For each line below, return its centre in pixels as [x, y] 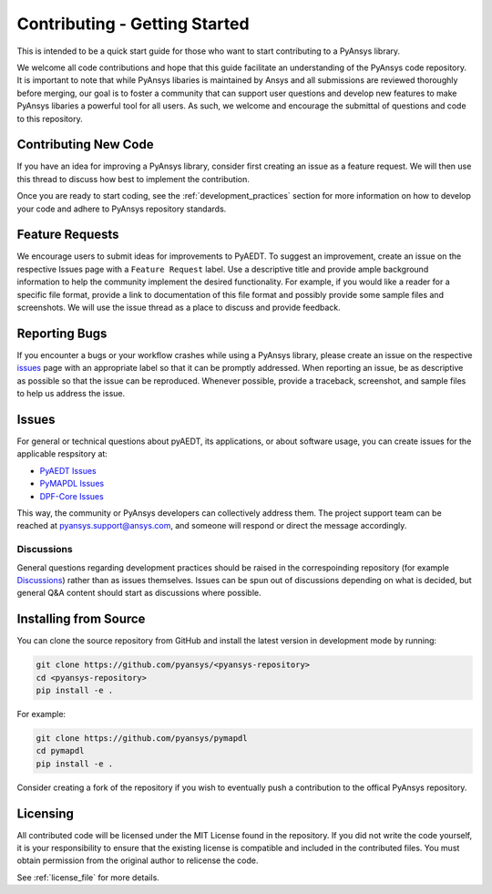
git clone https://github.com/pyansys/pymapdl [142, 738]
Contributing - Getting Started [133, 24]
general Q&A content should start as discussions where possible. [139, 593]
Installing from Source [81, 619]
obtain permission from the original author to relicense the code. [138, 860]
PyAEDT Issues [68, 470]
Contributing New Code [85, 144]
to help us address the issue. [71, 394]
